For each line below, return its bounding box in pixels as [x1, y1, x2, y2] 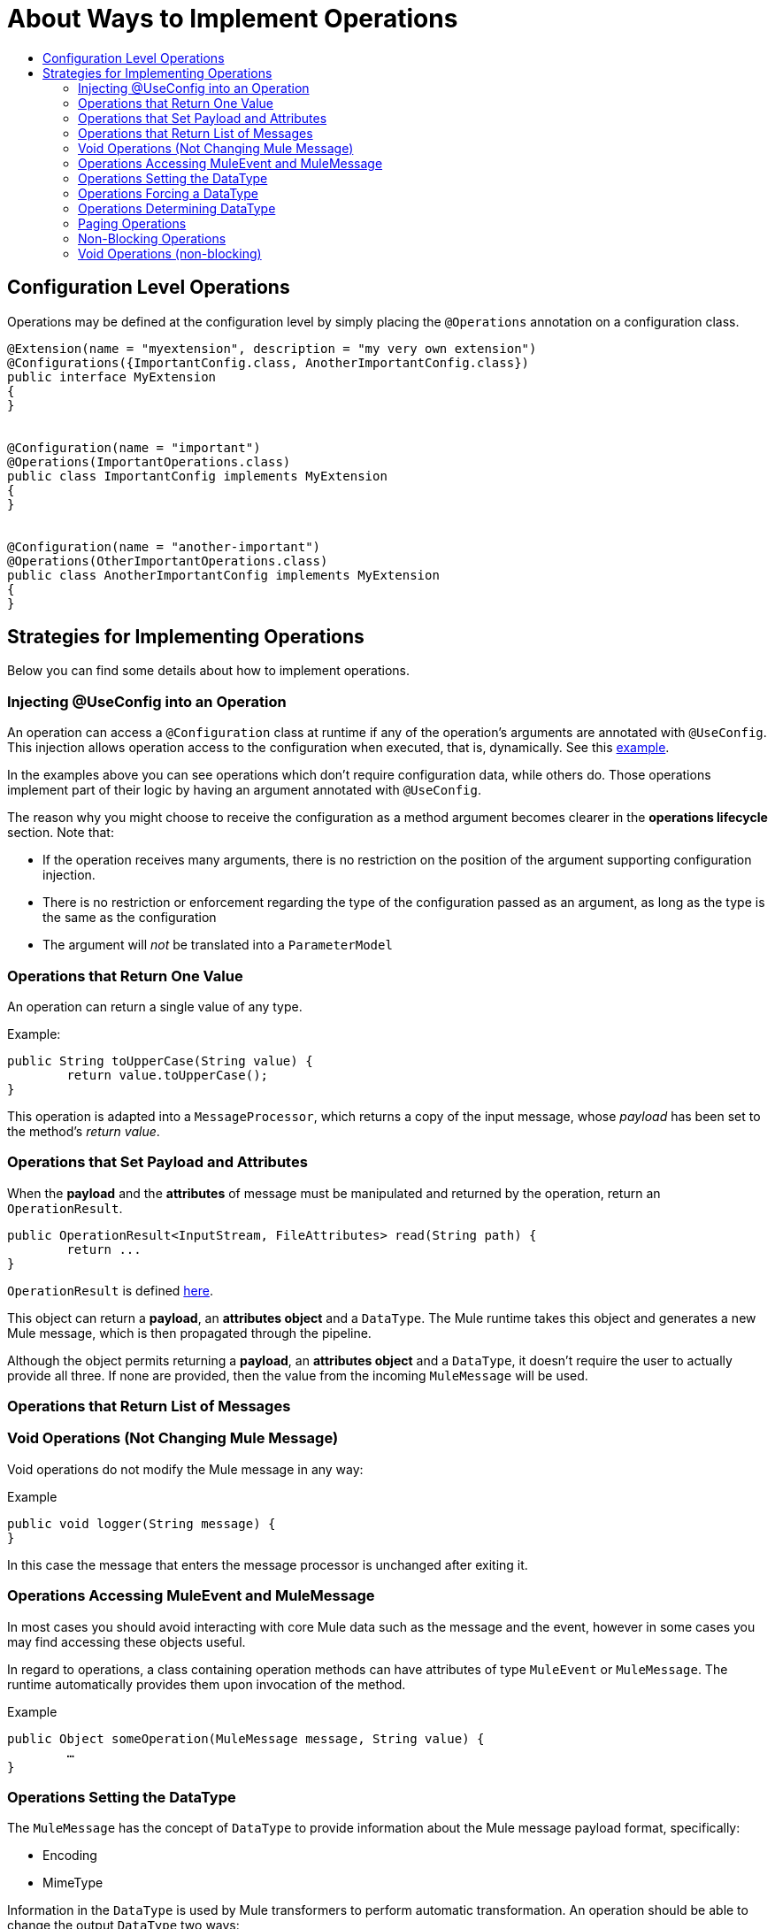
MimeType [42, 1875, 104, 1891]
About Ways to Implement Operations [7, 4, 458, 34]
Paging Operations [78, 215, 187, 231]
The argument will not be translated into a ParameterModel [42, 937, 393, 953]
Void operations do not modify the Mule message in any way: [7, 1461, 364, 1477]
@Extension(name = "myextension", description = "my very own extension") [7, 341, 537, 356]
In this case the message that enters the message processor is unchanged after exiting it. [7, 1556, 528, 1572]
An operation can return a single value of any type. [7, 998, 303, 1014]
